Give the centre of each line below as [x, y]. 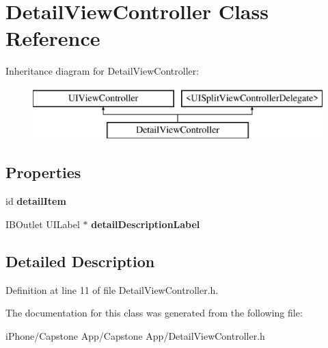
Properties [43, 172]
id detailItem [36, 201]
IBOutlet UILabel [43, 224]
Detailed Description [80, 261]
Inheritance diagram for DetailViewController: [102, 71]
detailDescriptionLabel [146, 224]
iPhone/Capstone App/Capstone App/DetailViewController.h [135, 335]
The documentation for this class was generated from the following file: [154, 313]
